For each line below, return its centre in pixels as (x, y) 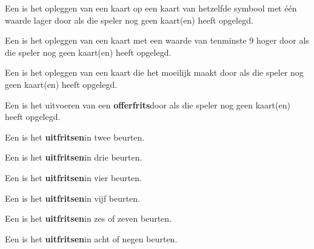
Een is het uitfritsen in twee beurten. (75, 137)
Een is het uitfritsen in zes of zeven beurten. (88, 218)
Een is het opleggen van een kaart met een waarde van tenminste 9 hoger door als (157, 40)
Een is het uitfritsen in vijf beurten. (72, 198)
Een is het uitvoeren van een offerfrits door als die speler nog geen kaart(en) (148, 105)
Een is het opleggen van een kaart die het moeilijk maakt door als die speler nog (154, 72)
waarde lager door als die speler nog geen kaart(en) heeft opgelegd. (129, 20)
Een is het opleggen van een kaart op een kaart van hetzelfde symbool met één (151, 8)
